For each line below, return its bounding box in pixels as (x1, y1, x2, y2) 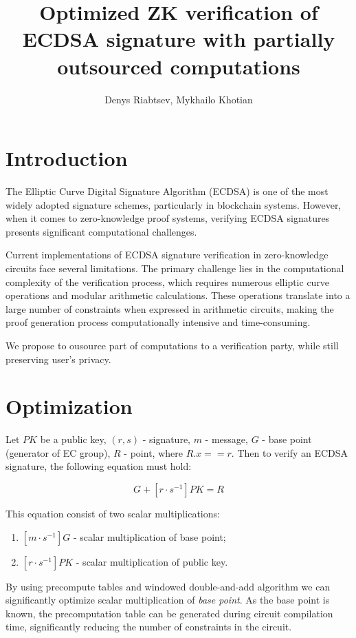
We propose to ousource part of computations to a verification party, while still (5, 338, 339, 352)
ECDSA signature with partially (22, 25, 335, 53)
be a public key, (40, 432, 107, 446)
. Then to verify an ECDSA (231, 445, 348, 460)
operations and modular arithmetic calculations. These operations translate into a (5, 288, 351, 302)
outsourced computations (57, 52, 300, 80)
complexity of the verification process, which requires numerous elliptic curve (5, 274, 330, 289)
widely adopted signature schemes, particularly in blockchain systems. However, (5, 197, 342, 212)
